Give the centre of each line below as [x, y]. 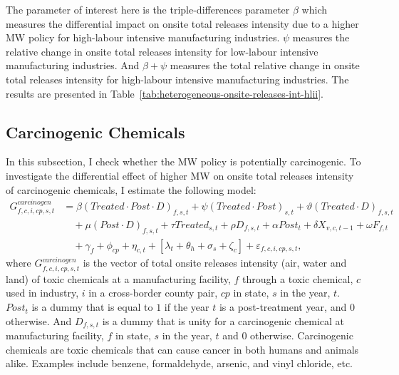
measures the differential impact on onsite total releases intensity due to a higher [182, 23]
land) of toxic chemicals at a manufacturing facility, [118, 278]
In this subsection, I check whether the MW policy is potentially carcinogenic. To [183, 161]
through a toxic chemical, [298, 278]
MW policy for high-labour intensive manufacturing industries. [143, 37]
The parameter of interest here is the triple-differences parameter [148, 9]
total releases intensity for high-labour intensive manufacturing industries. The [177, 79]
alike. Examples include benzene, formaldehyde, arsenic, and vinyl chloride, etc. [179, 363]
